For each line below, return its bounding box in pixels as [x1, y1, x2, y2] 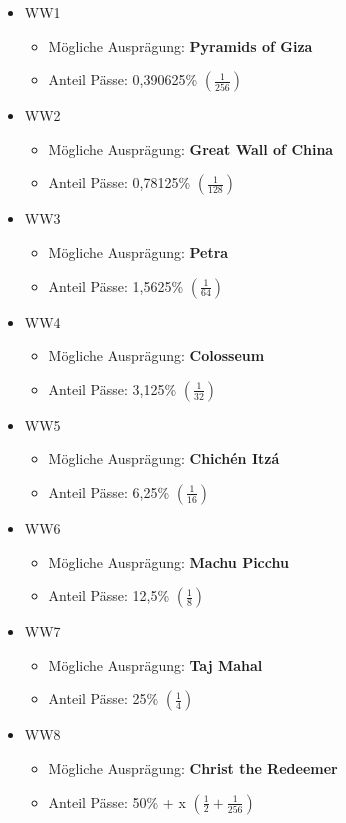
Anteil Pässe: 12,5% [48, 585, 170, 606]
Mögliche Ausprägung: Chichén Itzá [48, 448, 280, 469]
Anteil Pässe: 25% [48, 688, 159, 709]
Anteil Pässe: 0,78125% [48, 172, 191, 193]
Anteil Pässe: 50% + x [48, 791, 186, 812]
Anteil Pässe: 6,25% [48, 481, 170, 502]
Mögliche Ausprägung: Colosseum [48, 345, 265, 366]
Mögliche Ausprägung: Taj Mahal [48, 654, 263, 675]
